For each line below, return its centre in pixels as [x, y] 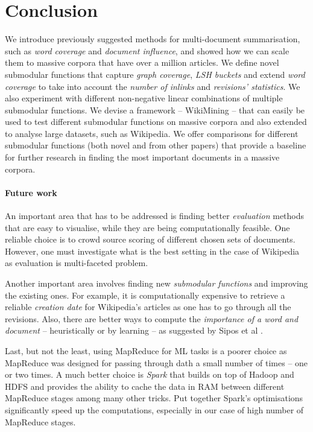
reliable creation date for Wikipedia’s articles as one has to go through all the [148, 307]
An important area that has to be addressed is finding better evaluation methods [155, 216]
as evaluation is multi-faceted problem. [77, 263]
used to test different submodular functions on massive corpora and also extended [156, 122]
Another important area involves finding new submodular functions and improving [156, 283]
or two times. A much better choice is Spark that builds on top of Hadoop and [150, 374]
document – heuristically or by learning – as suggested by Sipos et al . [134, 330]
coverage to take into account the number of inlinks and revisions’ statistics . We [153, 86]
